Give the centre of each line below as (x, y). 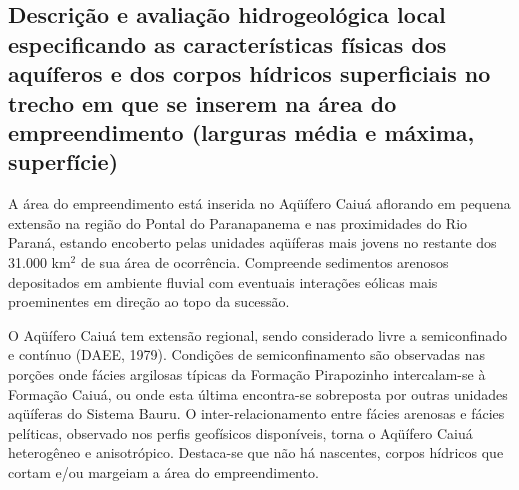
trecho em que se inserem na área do (202, 102)
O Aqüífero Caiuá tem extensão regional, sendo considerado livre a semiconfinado (258, 334)
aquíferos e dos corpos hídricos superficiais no (249, 73)
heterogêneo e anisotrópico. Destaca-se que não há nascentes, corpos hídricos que (256, 452)
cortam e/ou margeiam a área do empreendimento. (163, 471)
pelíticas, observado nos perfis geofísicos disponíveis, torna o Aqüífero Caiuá (240, 432)
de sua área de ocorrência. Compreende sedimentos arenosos (264, 261)
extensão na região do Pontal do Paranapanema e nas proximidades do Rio (238, 222)
